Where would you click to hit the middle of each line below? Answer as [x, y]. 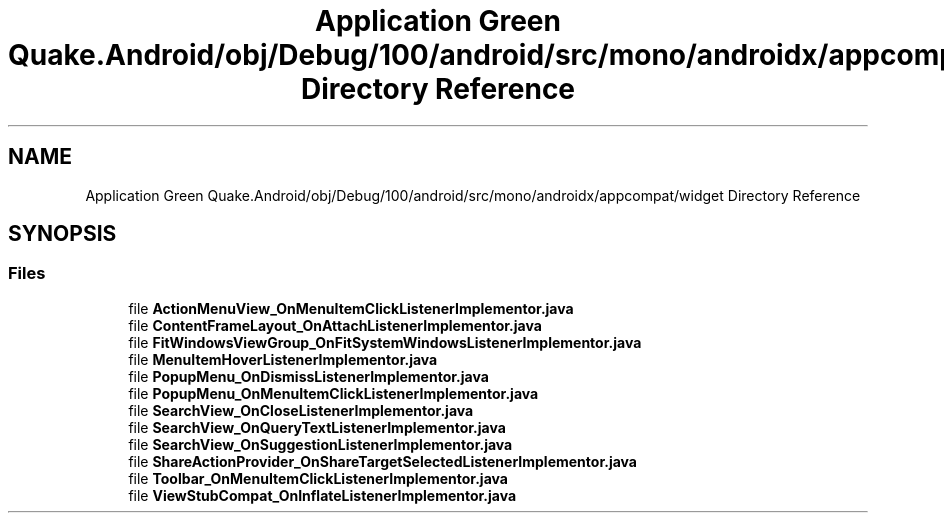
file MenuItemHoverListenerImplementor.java [283, 359]
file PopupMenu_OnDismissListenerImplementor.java [308, 376]
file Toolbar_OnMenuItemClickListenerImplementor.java [318, 478]
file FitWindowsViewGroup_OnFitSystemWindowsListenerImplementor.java [385, 342]
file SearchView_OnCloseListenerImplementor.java [301, 410]
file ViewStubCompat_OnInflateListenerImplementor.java [322, 495]
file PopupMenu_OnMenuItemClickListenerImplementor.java [333, 393]
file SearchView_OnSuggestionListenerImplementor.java [320, 444]
